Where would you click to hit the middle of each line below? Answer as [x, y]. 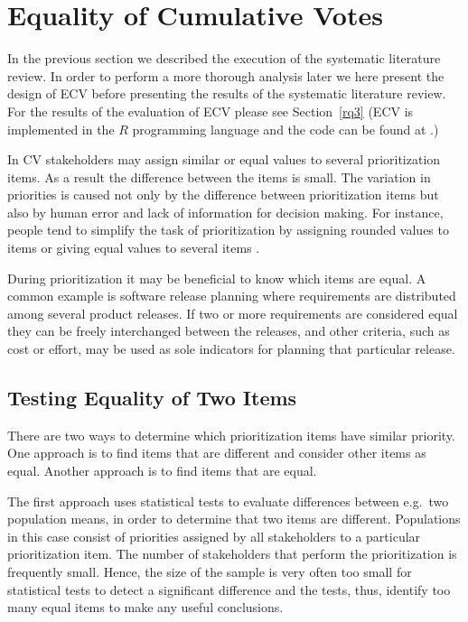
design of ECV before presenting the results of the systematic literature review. [227, 93]
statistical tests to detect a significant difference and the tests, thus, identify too [229, 589]
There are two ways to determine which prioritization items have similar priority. [231, 435]
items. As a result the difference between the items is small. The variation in [219, 176]
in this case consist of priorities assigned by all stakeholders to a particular [214, 536]
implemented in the [61, 129]
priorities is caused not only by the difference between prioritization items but [223, 195]
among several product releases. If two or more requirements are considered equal [233, 313]
